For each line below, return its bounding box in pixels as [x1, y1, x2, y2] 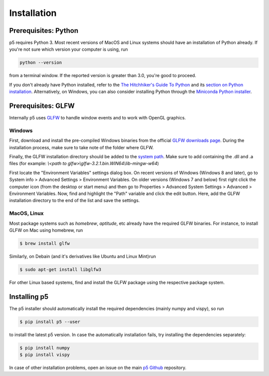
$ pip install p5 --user [19, 319, 81, 324]
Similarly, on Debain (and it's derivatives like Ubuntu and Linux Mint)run [9, 253, 156, 259]
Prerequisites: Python [9, 26, 79, 35]
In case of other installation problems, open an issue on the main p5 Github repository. [9, 365, 187, 371]
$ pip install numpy [19, 345, 70, 351]
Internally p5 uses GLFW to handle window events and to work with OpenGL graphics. [9, 115, 186, 121]
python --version [19, 60, 62, 66]
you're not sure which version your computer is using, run [9, 46, 128, 52]
